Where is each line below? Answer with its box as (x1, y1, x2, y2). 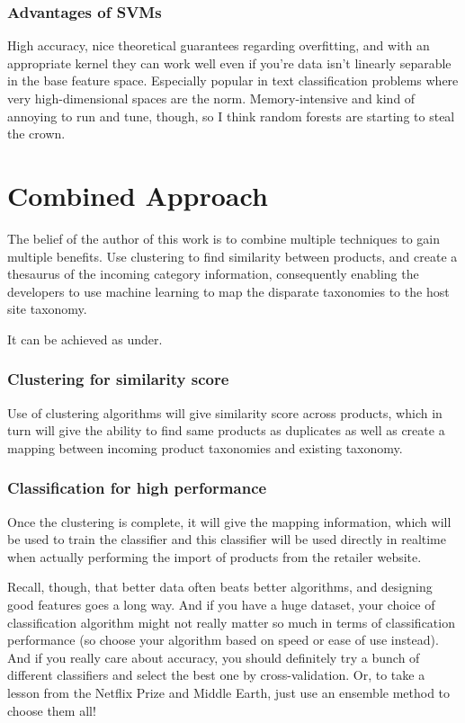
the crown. (7, 124, 66, 143)
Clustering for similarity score (7, 368, 229, 390)
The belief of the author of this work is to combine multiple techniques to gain (7, 228, 440, 247)
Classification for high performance (7, 477, 267, 499)
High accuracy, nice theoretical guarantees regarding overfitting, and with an (7, 36, 430, 55)
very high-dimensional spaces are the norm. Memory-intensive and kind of (7, 89, 416, 107)
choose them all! (7, 701, 96, 719)
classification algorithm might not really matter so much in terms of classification (7, 612, 455, 631)
